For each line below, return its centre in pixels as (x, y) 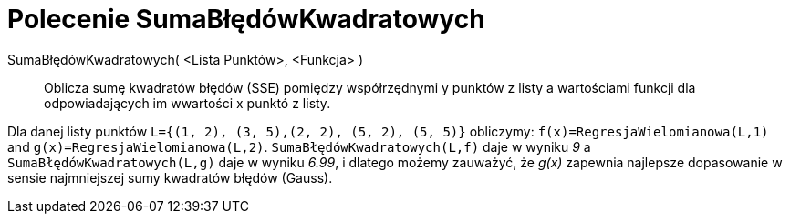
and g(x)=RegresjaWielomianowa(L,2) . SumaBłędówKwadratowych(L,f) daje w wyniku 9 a (299, 146)
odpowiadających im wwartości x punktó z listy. (187, 103)
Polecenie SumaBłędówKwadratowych (246, 19)
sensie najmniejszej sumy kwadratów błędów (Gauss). (170, 177)
